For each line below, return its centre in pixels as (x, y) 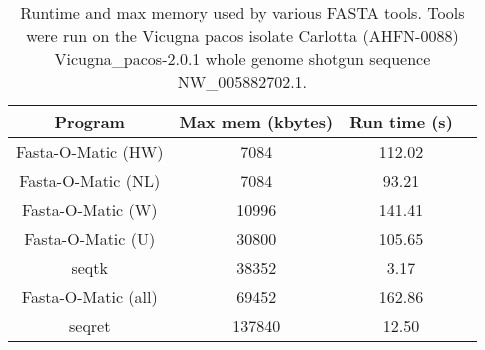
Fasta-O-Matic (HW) (90, 151)
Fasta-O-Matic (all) (89, 296)
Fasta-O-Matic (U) (90, 238)
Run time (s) (401, 121)
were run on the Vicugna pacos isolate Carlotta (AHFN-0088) (242, 35)
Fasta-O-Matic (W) (90, 209)
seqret (89, 325)
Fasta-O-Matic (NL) (90, 180)
